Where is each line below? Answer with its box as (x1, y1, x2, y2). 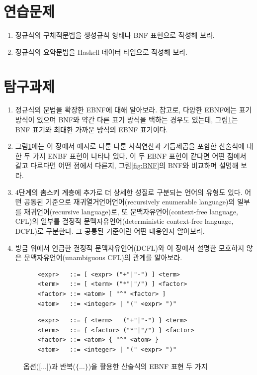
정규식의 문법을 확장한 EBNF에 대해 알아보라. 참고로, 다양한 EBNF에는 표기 (15, 104, 252, 115)
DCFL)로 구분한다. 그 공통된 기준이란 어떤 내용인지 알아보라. (15, 225, 205, 236)
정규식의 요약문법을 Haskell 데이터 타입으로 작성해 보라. (15, 46, 188, 57)
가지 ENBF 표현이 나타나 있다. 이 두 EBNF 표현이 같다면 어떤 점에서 (32, 150, 247, 161)
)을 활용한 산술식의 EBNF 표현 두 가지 (88, 361, 208, 371)
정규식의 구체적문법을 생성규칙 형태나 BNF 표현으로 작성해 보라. (15, 30, 215, 40)
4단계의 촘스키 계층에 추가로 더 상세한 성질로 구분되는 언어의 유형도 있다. (15, 187, 243, 197)
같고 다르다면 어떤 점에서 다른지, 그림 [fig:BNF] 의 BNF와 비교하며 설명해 (15, 160, 239, 171)
